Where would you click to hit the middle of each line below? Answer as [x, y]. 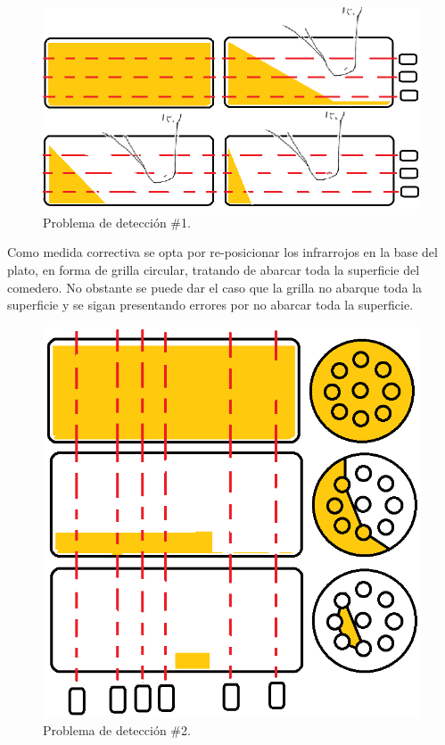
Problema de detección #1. [117, 222]
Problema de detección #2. [117, 730]
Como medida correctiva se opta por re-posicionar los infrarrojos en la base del [222, 252]
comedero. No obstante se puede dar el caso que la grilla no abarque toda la [215, 287]
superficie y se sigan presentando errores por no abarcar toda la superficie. [210, 305]
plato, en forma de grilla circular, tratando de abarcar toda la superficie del [214, 270]
